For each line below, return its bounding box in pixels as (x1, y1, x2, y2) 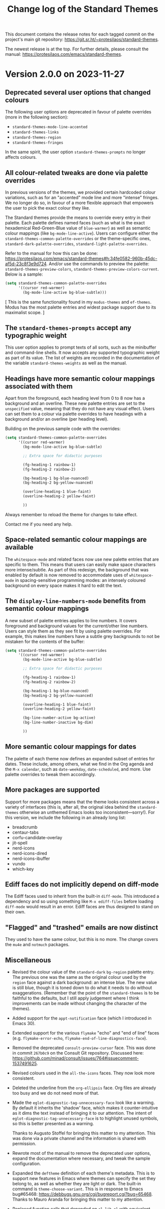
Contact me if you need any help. (5, 521, 73, 527)
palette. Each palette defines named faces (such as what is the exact (5, 220, 145, 225)
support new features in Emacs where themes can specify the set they (12, 1175, 156, 1181)
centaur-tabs (12, 829, 39, 835)
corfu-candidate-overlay (12, 834, 63, 840)
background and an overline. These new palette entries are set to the (5, 400, 145, 406)
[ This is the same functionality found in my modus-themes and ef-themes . (5, 299, 152, 305)
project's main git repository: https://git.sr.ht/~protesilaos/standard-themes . (5, 36, 159, 42)
